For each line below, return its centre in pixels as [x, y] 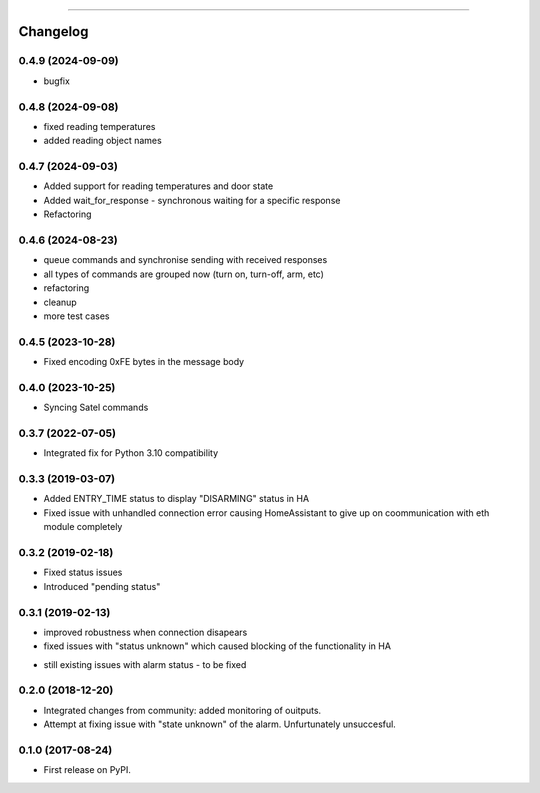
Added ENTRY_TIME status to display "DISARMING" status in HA [176, 499]
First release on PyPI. [87, 770]
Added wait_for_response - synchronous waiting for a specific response [192, 200]
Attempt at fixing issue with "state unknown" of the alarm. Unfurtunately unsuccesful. [220, 724]
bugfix [56, 81]
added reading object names [102, 141]
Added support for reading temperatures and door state [158, 186]
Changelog [53, 31]
